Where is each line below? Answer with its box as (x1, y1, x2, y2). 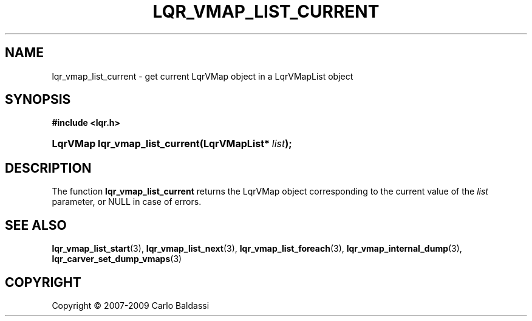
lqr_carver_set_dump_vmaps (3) (52, 254, 182, 264)
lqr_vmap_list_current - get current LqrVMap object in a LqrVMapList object (52, 71, 353, 81)
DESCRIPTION (5, 160, 92, 176)
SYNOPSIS (5, 92, 71, 108)
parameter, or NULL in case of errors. (52, 196, 202, 207)
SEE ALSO (5, 217, 67, 233)
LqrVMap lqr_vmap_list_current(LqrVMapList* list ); (52, 137, 292, 150)
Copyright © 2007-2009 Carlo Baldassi (52, 300, 210, 311)
